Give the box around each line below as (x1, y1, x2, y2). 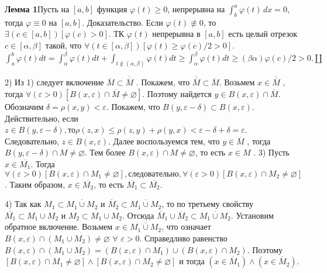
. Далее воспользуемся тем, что (108, 134, 220, 147)
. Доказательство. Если (82, 16, 163, 28)
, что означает (161, 220, 211, 233)
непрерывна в (152, 27, 201, 40)
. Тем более (84, 146, 126, 158)
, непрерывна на (167, 3, 225, 15)
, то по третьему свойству (161, 198, 253, 210)
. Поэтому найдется (142, 87, 212, 99)
